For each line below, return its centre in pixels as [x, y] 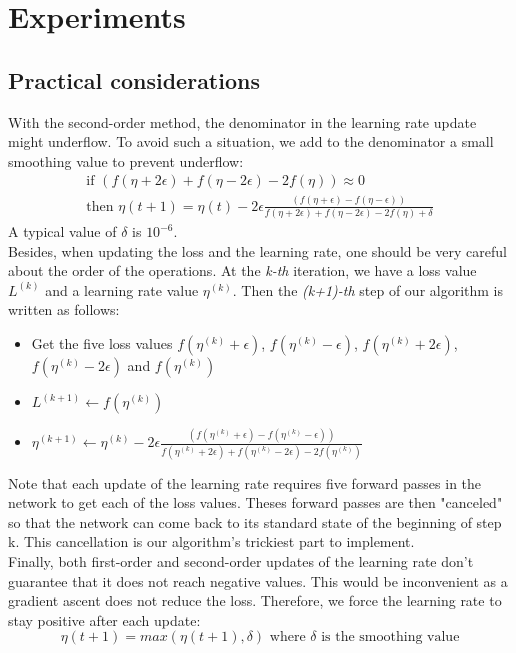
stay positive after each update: [104, 619]
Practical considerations [134, 79]
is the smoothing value [390, 637]
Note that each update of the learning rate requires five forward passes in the [245, 482]
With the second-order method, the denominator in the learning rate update [242, 121]
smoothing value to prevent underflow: [126, 160]
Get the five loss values [102, 343]
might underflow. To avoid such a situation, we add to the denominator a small [251, 141]
